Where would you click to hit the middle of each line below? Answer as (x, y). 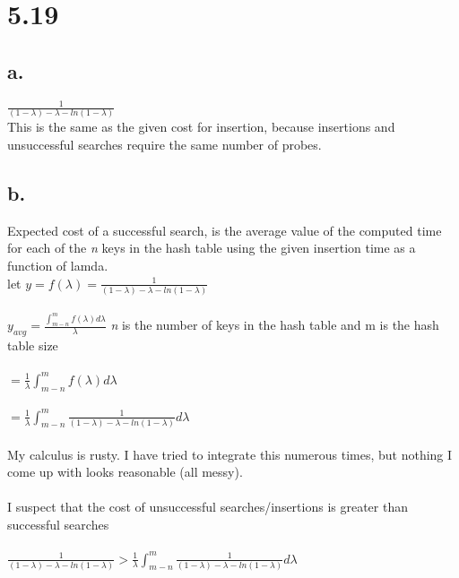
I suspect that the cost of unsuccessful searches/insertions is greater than (208, 507)
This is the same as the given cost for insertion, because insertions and (201, 127)
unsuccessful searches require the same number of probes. (165, 144)
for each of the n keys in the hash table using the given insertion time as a (212, 248)
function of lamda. (58, 265)
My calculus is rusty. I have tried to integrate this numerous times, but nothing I (230, 454)
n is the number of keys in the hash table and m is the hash (275, 325)
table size (33, 345)
